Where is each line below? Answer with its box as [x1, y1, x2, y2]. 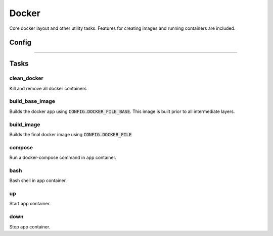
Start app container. [9, 201, 51, 207]
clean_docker [9, 75, 43, 82]
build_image [9, 121, 40, 128]
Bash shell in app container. [9, 178, 67, 184]
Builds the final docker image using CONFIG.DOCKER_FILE [9, 132, 132, 137]
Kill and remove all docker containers [9, 85, 87, 91]
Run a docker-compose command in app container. [9, 154, 116, 161]
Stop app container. [9, 223, 51, 229]
